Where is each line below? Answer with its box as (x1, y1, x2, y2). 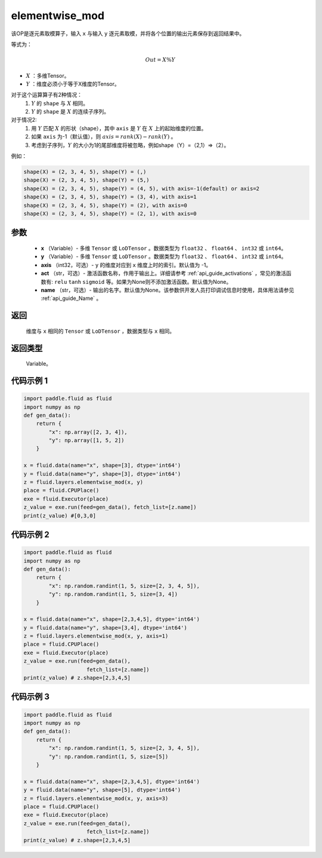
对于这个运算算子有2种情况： (11, 91, 83, 99)
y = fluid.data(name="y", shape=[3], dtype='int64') (23, 470, 181, 477)
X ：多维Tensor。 (26, 72, 70, 79)
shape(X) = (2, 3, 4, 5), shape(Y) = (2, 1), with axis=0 (23, 210, 197, 217)
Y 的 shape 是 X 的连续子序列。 (31, 108, 110, 115)
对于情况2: (11, 117, 37, 124)
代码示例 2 (11, 529, 50, 540)
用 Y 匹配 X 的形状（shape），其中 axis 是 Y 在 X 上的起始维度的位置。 (31, 124, 207, 131)
